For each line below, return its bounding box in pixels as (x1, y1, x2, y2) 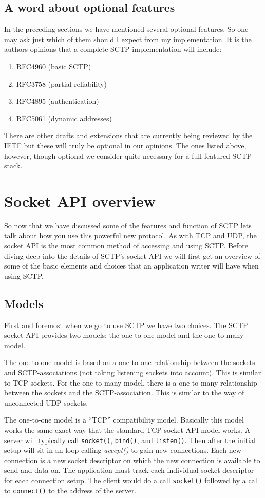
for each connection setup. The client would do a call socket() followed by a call (4, 475, 259, 485)
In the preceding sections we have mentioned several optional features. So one (4, 24, 249, 34)
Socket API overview (4, 190, 156, 211)
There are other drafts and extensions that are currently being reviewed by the (4, 130, 253, 141)
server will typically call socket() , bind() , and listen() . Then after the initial (4, 434, 256, 445)
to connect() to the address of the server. (4, 485, 137, 495)
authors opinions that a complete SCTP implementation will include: (4, 44, 222, 54)
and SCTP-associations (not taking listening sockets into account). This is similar (4, 367, 261, 377)
